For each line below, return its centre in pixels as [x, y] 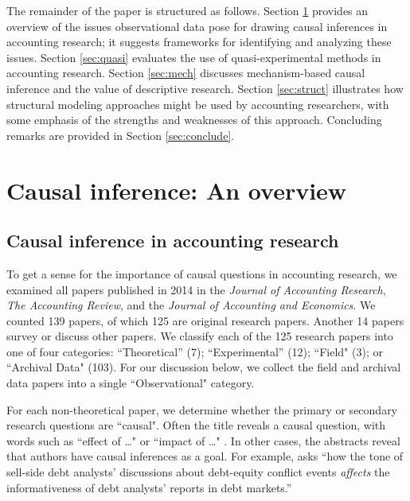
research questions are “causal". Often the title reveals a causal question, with [196, 425]
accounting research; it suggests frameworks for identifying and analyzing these [199, 42]
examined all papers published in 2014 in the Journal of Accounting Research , [196, 289]
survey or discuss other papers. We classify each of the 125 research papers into [200, 336]
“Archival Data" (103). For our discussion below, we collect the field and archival [204, 367]
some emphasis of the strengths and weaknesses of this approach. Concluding [194, 120]
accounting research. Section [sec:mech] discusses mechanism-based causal [186, 73]
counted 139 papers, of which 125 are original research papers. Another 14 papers [205, 320]
